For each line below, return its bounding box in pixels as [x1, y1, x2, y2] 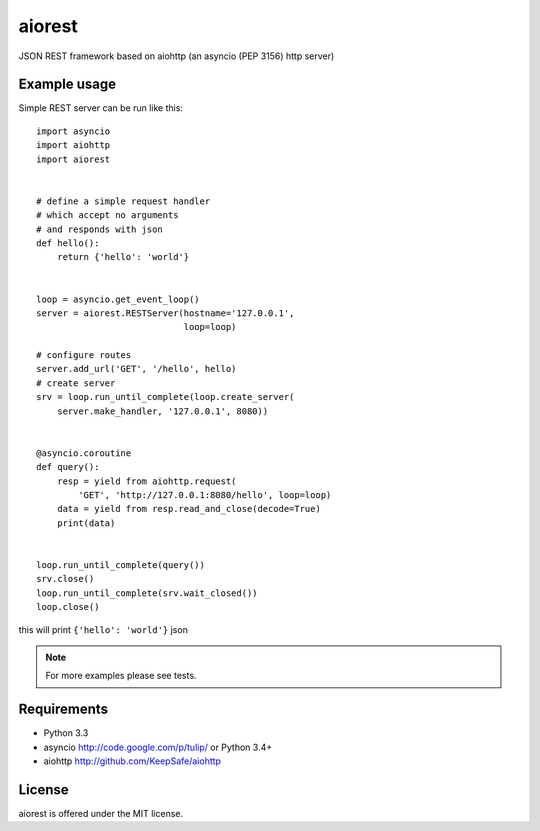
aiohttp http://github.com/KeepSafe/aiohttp [43, 755, 222, 767]
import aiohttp [36, 140, 111, 151]
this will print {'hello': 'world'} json [18, 623, 189, 635]
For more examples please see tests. [45, 670, 197, 682]
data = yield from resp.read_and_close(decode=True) [56, 503, 322, 515]
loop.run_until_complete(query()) [36, 559, 205, 570]
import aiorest [36, 153, 111, 165]
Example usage [18, 76, 117, 93]
